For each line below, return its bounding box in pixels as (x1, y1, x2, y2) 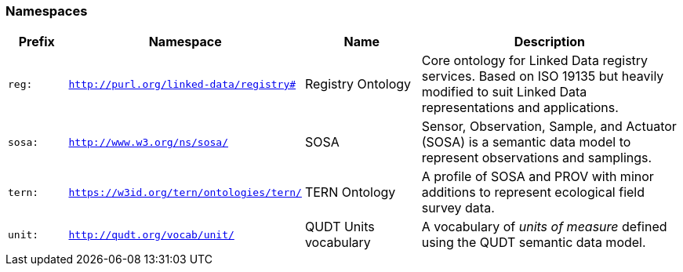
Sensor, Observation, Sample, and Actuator (421, 118, 677, 135)
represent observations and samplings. (421, 150, 652, 166)
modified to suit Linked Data (421, 84, 587, 100)
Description (514, 34, 586, 50)
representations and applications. (421, 100, 619, 116)
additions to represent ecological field (421, 184, 645, 201)
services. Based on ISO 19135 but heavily (421, 68, 664, 85)
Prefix (18, 34, 55, 50)
